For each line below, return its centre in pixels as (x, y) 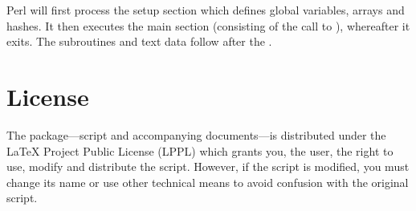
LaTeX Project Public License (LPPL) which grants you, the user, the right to (200, 150)
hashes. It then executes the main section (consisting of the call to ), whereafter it (208, 25)
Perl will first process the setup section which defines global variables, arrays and (206, 10)
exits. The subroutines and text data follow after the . (139, 41)
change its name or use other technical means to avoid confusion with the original (208, 182)
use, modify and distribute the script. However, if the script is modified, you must (208, 166)
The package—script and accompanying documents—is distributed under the (196, 134)
